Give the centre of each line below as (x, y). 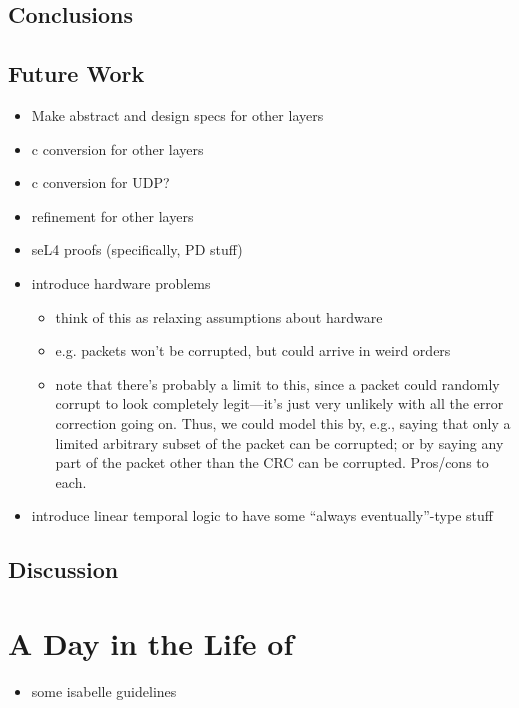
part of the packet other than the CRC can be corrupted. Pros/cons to (272, 462)
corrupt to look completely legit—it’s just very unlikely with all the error (279, 403)
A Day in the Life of (151, 642)
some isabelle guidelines (104, 690)
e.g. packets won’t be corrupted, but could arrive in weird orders (253, 350)
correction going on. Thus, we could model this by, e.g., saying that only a (283, 422)
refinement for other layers (112, 215)
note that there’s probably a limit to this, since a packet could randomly (277, 383)
